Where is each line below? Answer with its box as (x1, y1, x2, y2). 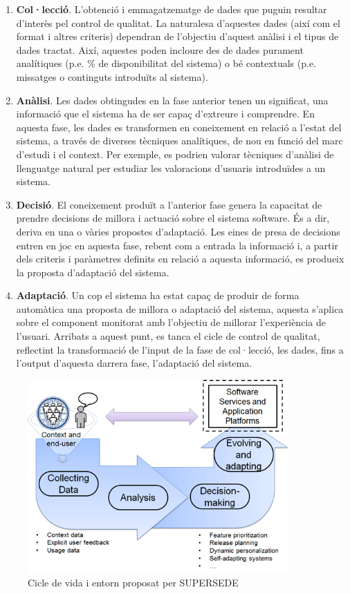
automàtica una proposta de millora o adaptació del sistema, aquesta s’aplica (16, 301, 344, 316)
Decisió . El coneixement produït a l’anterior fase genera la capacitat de (16, 197, 322, 211)
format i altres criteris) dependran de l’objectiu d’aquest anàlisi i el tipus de (16, 29, 339, 44)
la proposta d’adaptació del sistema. (16, 265, 169, 279)
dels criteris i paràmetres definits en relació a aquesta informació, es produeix (16, 251, 344, 266)
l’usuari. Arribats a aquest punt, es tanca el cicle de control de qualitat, (16, 329, 320, 343)
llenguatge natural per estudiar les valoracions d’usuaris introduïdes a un (16, 160, 326, 175)
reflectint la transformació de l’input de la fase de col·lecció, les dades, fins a (16, 342, 344, 356)
